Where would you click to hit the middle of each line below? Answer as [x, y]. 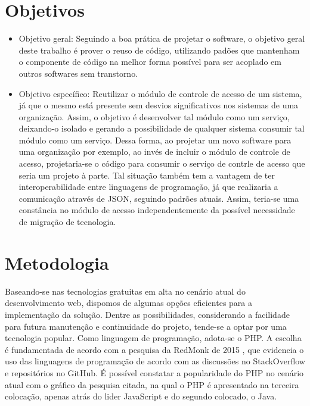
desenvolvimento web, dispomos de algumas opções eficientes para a [129, 303]
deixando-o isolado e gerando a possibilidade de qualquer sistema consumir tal [162, 128]
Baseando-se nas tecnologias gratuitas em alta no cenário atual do [125, 291]
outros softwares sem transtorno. [78, 73]
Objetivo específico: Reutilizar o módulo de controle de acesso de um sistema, [160, 93]
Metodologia [57, 262]
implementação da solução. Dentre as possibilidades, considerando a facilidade [147, 314]
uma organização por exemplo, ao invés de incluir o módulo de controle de [154, 152]
